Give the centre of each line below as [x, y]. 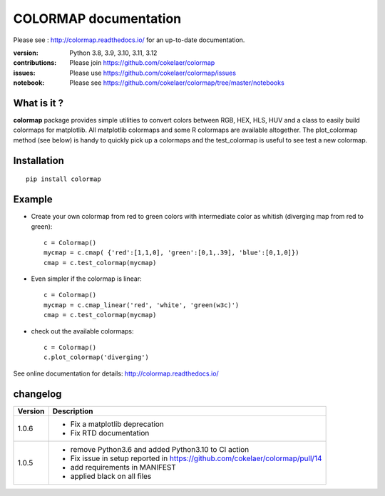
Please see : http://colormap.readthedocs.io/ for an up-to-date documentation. [129, 40]
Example [33, 200]
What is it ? [38, 103]
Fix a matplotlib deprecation [117, 424]
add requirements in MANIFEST [123, 467]
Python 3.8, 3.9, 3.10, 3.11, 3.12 [113, 53]
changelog [37, 394]
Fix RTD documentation [110, 433]
